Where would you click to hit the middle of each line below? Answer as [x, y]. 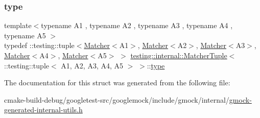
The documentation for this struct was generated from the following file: [117, 82]
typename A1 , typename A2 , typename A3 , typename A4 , [137, 25]
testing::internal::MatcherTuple [179, 55]
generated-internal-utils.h [43, 110]
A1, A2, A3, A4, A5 [92, 65]
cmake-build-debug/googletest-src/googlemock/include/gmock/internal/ [117, 99]
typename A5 [25, 35]
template [18, 25]
